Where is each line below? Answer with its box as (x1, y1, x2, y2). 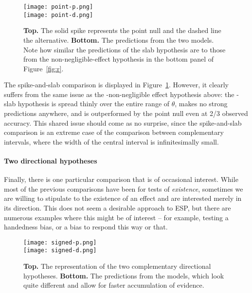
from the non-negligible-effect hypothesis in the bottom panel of (23, 54, 214, 64)
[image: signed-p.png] (23, 239, 97, 246)
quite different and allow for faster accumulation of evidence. (23, 280, 204, 290)
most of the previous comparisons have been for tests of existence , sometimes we (4, 183, 243, 194)
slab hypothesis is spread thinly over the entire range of (4, 98, 170, 109)
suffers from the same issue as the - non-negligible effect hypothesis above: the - (4, 89, 239, 99)
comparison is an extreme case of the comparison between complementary (4, 127, 224, 137)
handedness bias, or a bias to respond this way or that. (4, 222, 168, 232)
